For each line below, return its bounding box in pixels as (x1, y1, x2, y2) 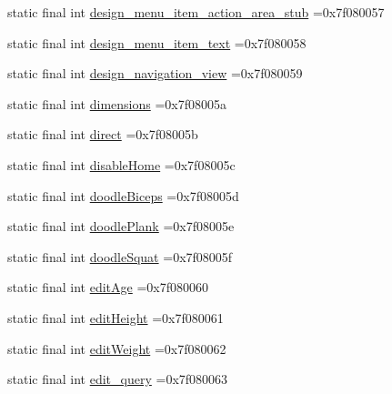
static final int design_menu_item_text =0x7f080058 (7, 33, 307, 52)
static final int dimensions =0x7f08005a (7, 94, 226, 113)
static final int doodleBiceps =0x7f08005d (7, 186, 239, 205)
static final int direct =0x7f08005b (7, 125, 198, 144)
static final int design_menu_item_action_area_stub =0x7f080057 (7, 3, 385, 21)
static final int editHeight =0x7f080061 (7, 308, 224, 327)
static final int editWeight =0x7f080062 (7, 338, 226, 358)
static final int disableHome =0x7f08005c (7, 155, 236, 174)
